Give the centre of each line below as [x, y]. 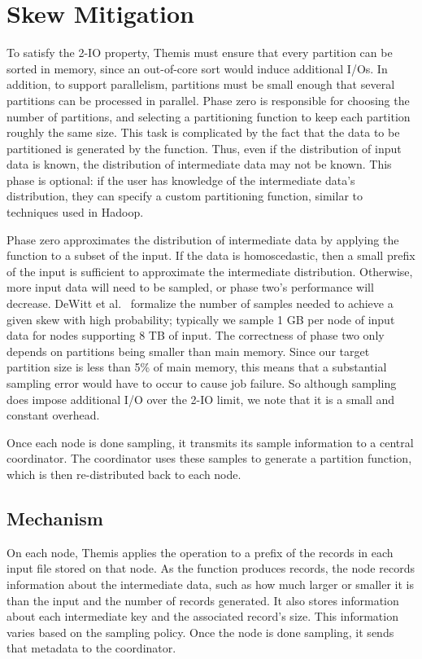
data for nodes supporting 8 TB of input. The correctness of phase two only [196, 335]
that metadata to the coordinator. [91, 648]
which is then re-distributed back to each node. [124, 474]
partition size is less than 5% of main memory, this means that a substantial [197, 367]
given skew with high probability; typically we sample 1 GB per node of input [201, 319]
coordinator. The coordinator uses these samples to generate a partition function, [209, 458]
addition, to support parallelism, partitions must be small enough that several [201, 84]
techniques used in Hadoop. [75, 212]
